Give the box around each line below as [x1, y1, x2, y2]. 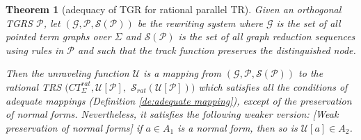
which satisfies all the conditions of [198, 79, 348, 94]
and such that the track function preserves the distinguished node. [77, 42, 356, 57]
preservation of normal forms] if [6, 120, 143, 134]
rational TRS [6, 79, 62, 94]
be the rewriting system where [137, 15, 263, 30]
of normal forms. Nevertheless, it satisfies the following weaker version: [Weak [6, 107, 339, 121]
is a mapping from [143, 66, 221, 80]
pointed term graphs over [6, 29, 111, 44]
